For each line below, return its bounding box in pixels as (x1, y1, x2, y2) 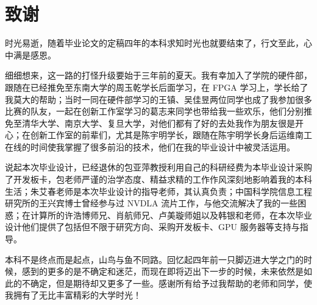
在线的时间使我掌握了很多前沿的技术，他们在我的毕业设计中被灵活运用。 (5, 140, 295, 153)
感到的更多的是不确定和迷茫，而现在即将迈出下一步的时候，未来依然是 (21, 265, 304, 278)
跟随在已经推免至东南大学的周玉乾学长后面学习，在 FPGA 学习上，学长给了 (5, 80, 308, 93)
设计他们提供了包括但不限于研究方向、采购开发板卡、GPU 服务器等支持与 (5, 220, 300, 233)
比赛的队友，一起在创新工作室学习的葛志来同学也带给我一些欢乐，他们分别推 (5, 105, 312, 117)
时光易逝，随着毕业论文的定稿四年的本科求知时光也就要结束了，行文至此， (5, 37, 304, 49)
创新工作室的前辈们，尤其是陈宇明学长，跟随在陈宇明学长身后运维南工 (30, 128, 312, 141)
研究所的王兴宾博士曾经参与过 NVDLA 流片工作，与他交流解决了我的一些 (5, 197, 298, 209)
